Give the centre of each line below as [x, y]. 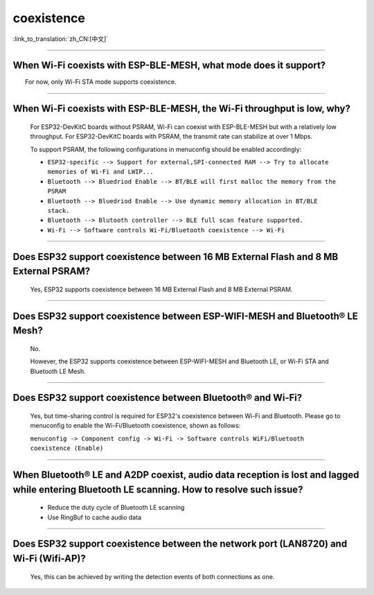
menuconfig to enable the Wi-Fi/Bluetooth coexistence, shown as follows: [135, 426]
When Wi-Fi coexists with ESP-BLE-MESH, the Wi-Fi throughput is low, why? [182, 109]
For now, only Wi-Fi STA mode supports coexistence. [101, 82]
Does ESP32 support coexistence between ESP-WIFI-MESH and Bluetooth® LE [185, 316]
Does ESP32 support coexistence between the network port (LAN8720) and [180, 544]
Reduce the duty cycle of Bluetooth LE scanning [116, 508]
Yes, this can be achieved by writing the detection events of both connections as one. [152, 576]
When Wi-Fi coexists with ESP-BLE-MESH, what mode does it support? [169, 66]
